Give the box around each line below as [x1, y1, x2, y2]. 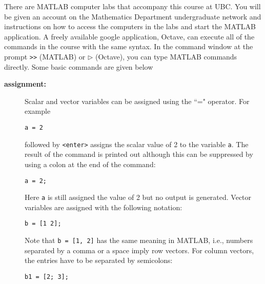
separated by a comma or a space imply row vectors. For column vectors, [25, 245, 254, 255]
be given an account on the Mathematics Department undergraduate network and [4, 11, 261, 22]
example [25, 106, 51, 116]
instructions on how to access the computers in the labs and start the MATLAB [4, 21, 256, 32]
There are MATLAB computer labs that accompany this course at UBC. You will [4, 1, 261, 11]
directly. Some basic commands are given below [4, 61, 153, 72]
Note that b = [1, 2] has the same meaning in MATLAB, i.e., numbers [25, 235, 253, 246]
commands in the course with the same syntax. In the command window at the [4, 41, 253, 52]
